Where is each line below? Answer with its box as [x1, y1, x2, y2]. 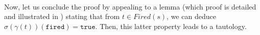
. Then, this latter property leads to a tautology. [95, 20, 247, 31]
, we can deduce [167, 11, 216, 21]
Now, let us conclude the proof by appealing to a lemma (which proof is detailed [4, 1, 256, 11]
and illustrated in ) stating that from [4, 11, 120, 21]
